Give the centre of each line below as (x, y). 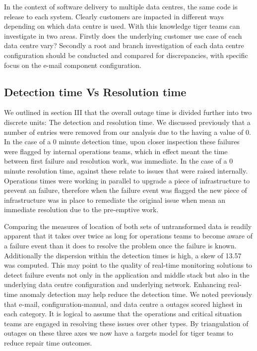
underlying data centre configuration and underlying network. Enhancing (115, 284)
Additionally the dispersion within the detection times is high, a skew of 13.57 (123, 255)
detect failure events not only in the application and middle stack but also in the (127, 274)
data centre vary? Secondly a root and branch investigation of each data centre (124, 45)
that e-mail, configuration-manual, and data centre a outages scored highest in (123, 304)
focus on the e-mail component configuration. (73, 65)
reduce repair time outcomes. (48, 343)
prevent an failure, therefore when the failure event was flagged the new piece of (126, 190)
